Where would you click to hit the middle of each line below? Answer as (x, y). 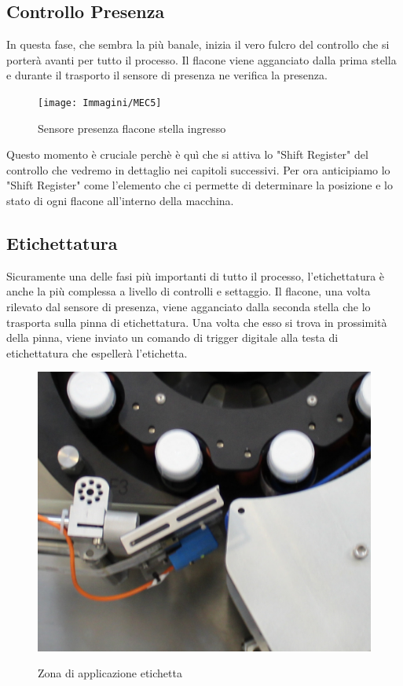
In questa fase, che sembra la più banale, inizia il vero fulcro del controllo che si (198, 44)
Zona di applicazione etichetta (110, 673)
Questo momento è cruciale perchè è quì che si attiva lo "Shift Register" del (187, 154)
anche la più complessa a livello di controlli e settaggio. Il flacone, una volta (189, 291)
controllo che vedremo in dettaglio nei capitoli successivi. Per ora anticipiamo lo (198, 169)
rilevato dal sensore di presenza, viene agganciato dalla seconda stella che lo (189, 306)
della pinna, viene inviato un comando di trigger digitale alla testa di (172, 337)
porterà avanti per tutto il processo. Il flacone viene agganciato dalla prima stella (201, 59)
